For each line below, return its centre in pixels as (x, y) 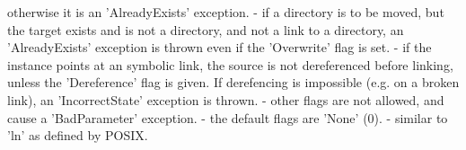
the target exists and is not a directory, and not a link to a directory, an (206, 29)
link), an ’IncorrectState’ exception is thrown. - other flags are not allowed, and (226, 99)
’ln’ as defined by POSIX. (78, 135)
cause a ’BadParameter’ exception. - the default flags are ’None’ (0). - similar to (228, 117)
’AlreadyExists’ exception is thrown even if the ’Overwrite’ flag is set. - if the (220, 47)
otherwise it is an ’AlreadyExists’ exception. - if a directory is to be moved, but (226, 12)
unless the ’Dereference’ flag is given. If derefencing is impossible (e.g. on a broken (233, 82)
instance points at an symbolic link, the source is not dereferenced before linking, (230, 64)
